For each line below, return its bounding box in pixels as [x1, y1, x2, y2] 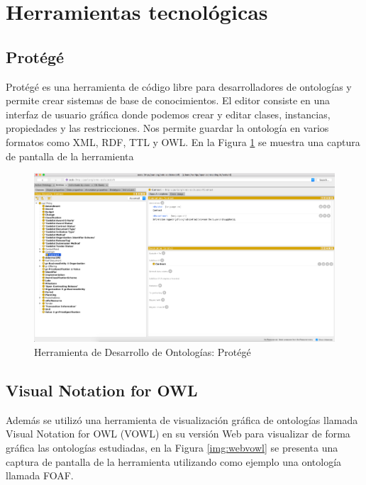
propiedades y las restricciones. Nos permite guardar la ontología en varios [6, 121, 329, 135]
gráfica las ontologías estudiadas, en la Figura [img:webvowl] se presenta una [6, 440, 338, 455]
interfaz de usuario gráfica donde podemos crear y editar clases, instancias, [6, 106, 331, 121]
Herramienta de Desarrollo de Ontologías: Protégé [34, 345, 251, 359]
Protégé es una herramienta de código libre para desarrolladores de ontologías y [6, 79, 352, 94]
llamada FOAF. [6, 468, 74, 483]
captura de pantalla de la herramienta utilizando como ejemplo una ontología [6, 454, 342, 469]
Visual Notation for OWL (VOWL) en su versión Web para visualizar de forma [6, 426, 350, 441]
